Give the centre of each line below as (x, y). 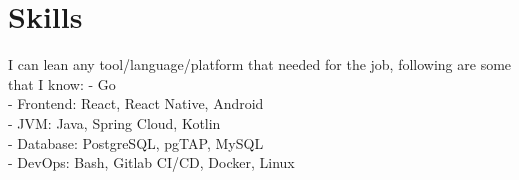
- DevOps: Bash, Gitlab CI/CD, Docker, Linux (151, 162)
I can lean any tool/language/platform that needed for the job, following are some (260, 64)
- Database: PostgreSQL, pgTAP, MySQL (136, 142)
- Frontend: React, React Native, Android (136, 103)
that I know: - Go (62, 83)
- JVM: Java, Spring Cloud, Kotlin (114, 122)
